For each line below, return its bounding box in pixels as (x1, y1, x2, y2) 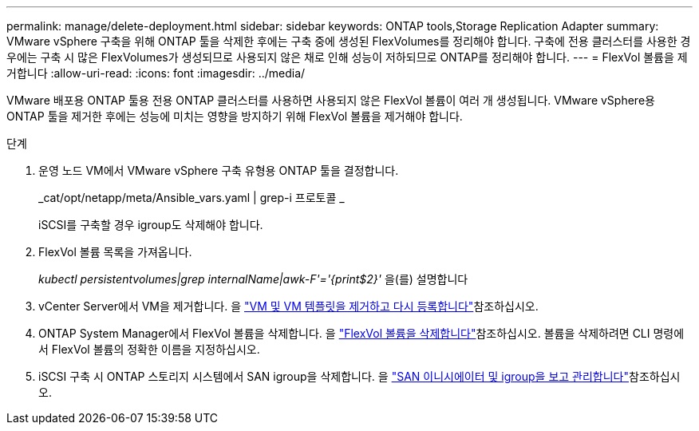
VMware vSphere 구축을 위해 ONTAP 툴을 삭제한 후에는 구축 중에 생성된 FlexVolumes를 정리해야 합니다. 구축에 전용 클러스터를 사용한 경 (6, 34, 691, 48)
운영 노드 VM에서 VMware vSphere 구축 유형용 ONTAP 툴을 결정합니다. (38, 164, 399, 177)
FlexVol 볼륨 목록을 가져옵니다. (38, 245, 192, 259)
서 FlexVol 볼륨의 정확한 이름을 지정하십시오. (38, 342, 260, 356)
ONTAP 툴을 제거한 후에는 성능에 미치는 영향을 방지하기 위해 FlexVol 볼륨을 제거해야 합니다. (6, 109, 463, 123)
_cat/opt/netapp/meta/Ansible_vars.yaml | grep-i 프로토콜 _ (38, 191, 345, 204)
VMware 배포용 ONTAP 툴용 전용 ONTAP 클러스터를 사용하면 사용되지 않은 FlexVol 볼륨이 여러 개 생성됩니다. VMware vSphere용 (6, 93, 655, 107)
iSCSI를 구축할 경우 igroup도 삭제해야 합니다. (38, 218, 263, 231)
